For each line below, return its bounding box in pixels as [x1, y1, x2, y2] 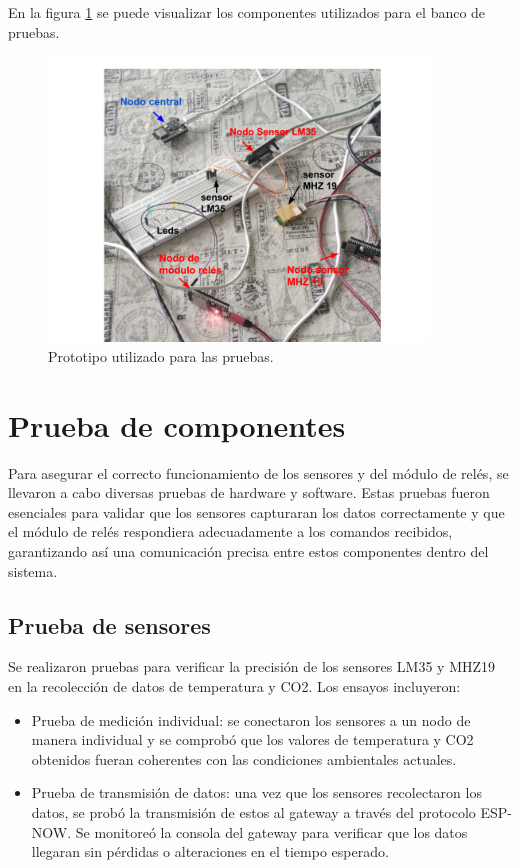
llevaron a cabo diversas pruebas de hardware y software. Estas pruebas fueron [8, 482, 490, 503]
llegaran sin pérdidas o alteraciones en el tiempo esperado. [31, 841, 389, 862]
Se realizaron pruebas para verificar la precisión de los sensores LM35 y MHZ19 [8, 656, 496, 677]
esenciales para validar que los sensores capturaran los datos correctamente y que [8, 501, 505, 522]
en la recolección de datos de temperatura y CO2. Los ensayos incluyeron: [8, 676, 461, 697]
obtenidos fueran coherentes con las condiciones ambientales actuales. [31, 748, 457, 769]
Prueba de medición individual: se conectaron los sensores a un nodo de [31, 709, 471, 730]
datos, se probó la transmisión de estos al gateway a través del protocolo [31, 802, 476, 823]
